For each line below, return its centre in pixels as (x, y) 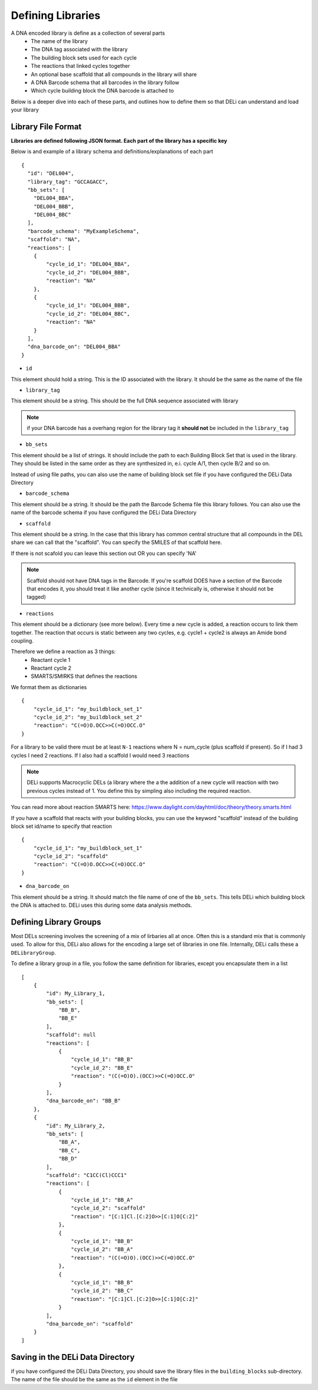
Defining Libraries (56, 15)
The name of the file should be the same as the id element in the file (94, 1379)
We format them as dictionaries (49, 687)
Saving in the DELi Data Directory (73, 1357)
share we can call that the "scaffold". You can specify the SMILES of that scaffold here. (116, 542)
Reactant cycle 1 (51, 660)
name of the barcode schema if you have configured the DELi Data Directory (104, 513)
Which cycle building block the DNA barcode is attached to (102, 91)
